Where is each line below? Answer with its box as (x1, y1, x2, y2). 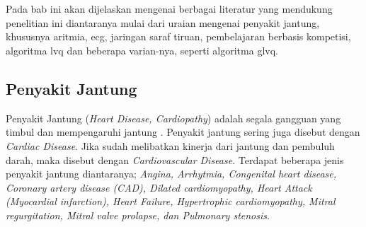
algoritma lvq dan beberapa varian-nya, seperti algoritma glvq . (6, 42, 278, 57)
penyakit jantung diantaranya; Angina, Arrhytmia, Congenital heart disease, (6, 166, 337, 181)
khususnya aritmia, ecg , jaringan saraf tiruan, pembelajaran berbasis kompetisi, (6, 29, 351, 44)
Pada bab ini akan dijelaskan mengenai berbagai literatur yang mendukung (6, 1, 333, 16)
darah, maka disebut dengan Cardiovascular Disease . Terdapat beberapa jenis (6, 152, 344, 167)
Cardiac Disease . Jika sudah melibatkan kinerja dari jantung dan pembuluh (6, 138, 335, 153)
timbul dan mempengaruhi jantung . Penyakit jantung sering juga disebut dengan (6, 124, 360, 139)
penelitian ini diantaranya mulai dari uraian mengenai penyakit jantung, (6, 15, 320, 30)
